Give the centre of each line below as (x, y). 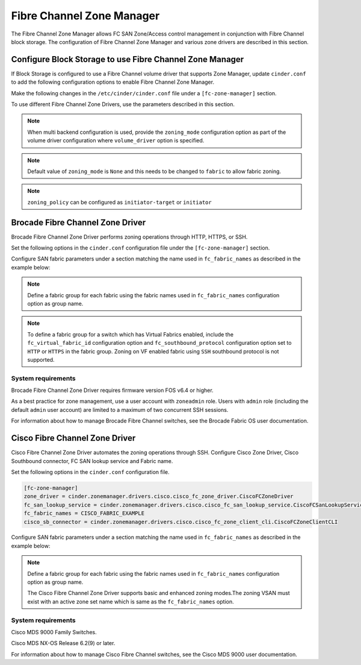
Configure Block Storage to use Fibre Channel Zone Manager (128, 59)
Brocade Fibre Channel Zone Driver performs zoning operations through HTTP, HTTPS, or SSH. (129, 237)
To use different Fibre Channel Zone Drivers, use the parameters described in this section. (123, 104)
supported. (41, 359)
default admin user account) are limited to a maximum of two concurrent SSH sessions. (120, 409)
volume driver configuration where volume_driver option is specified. (116, 140)
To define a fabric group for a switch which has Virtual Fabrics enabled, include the (131, 334)
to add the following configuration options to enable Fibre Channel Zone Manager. (113, 82)
